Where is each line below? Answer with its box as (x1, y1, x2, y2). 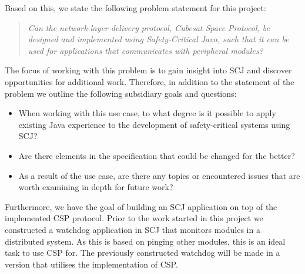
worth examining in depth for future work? (18, 181, 173, 193)
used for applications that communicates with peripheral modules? (28, 44, 263, 56)
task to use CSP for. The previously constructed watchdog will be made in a (5, 246, 280, 259)
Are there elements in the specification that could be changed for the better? (18, 149, 295, 161)
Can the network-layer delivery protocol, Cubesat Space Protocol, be (28, 21, 270, 33)
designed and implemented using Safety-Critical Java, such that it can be (28, 33, 289, 45)
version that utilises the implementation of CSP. (5, 258, 178, 270)
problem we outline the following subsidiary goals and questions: (5, 87, 237, 99)
